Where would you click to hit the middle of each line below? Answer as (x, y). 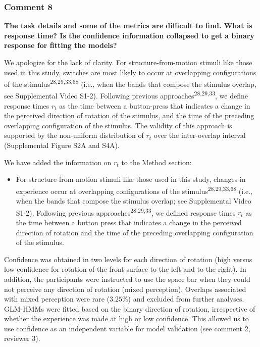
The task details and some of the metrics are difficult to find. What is (128, 26)
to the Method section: (157, 162)
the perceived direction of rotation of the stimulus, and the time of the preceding (129, 115)
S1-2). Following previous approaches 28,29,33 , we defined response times (126, 212)
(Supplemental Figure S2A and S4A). (62, 145)
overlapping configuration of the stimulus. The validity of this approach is (118, 125)
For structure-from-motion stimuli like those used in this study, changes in (131, 179)
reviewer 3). (22, 338)
